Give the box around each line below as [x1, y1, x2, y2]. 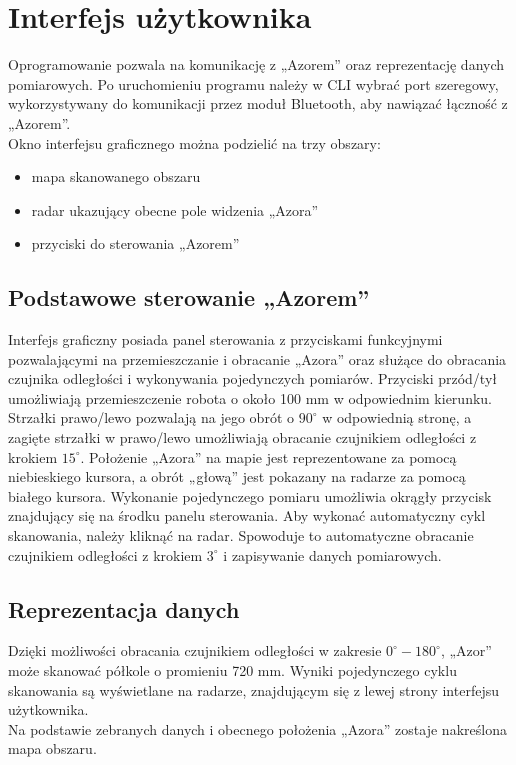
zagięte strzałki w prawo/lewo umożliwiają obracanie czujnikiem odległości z [8, 427, 477, 448]
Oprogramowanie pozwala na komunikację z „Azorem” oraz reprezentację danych [8, 54, 505, 75]
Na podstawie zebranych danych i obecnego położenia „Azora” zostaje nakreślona [8, 718, 507, 739]
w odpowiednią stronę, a [322, 407, 472, 428]
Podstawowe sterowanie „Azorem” [8, 282, 370, 313]
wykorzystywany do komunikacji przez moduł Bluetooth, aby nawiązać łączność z [8, 93, 508, 114]
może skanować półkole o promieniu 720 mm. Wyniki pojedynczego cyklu [8, 660, 457, 680]
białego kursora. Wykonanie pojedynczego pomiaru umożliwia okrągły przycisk [8, 485, 492, 506]
